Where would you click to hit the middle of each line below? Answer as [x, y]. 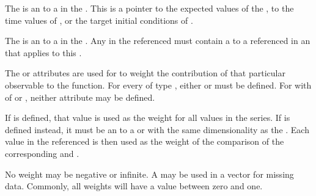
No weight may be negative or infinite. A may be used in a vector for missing [149, 174]
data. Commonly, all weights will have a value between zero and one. [134, 186]
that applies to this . [43, 52]
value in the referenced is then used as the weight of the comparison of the [145, 141]
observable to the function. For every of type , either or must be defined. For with [158, 85]
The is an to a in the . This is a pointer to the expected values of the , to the [149, 8]
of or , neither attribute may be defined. [80, 97]
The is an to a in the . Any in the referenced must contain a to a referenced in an [158, 41]
